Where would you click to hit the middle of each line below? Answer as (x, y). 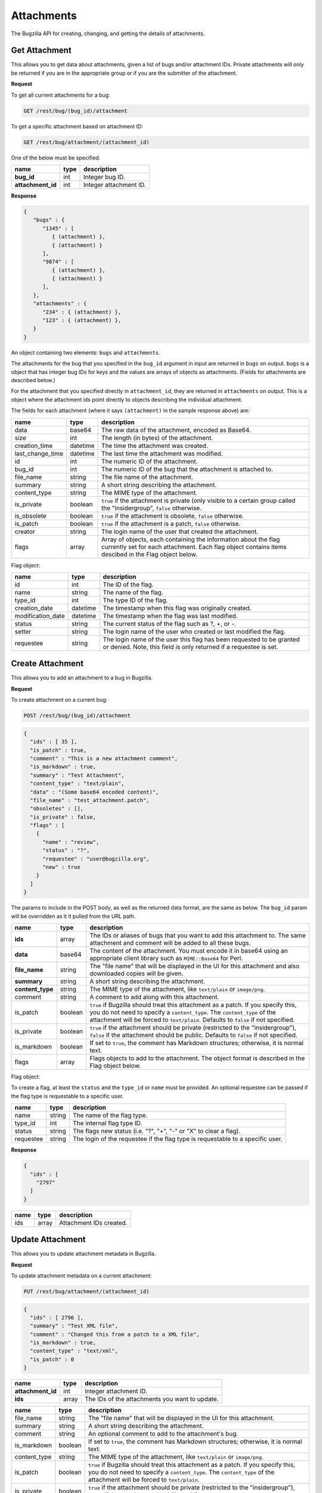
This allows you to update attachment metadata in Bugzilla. (83, 1254)
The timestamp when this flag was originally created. (177, 608)
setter (23, 631)
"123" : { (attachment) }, (82, 320)
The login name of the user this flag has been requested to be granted (202, 639)
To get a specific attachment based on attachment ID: (77, 126)
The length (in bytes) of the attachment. (157, 438)
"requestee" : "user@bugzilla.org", (96, 859)
